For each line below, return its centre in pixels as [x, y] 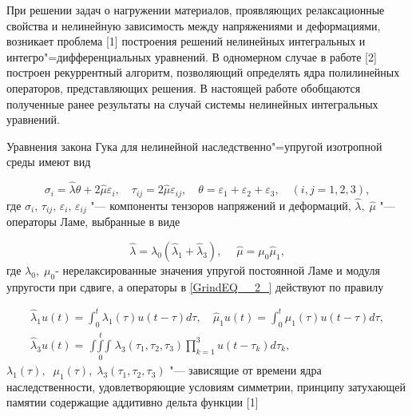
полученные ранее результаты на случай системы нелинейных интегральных [192, 103]
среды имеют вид [49, 162]
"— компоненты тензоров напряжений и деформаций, [221, 205]
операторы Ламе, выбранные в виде [93, 222]
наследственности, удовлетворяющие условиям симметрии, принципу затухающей [206, 386]
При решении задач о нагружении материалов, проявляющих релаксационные [196, 10]
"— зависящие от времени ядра [246, 370]
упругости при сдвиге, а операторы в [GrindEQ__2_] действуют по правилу [195, 286]
